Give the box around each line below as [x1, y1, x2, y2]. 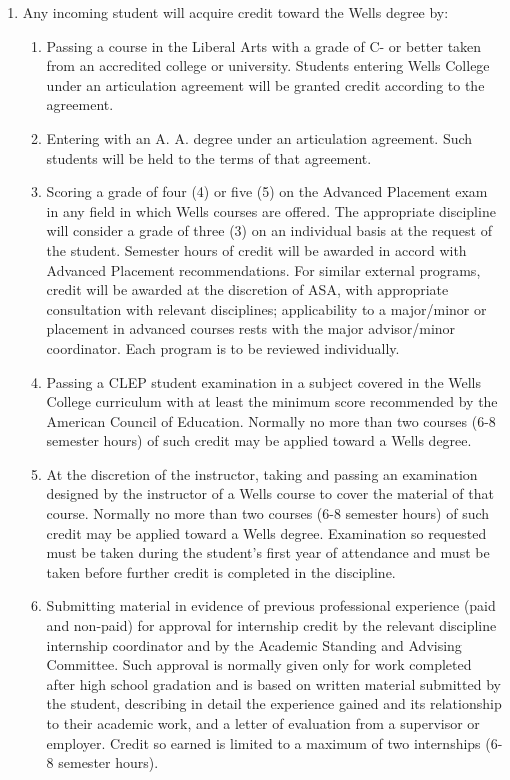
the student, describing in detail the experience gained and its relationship [46, 693, 502, 714]
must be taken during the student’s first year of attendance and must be [46, 542, 490, 563]
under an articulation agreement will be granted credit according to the [46, 74, 485, 95]
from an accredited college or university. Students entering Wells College [46, 55, 490, 76]
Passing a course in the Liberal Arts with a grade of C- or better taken [46, 35, 482, 56]
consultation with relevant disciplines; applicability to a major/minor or [46, 298, 487, 319]
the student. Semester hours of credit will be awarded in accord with [46, 239, 467, 260]
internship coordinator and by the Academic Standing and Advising [46, 634, 462, 655]
